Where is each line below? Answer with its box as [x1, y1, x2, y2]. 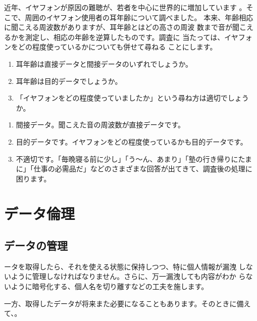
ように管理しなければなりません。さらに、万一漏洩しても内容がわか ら [11, 271, 246, 282]
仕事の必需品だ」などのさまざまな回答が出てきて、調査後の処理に [33, 163, 252, 174]
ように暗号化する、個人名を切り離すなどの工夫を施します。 [11, 281, 209, 292]
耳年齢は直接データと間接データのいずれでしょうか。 [16, 58, 193, 69]
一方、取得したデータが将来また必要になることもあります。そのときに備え [4, 298, 251, 308]
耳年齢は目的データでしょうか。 [16, 75, 122, 86]
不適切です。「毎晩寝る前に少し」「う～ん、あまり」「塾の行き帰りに [16, 153, 238, 164]
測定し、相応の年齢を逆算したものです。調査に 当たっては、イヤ [25, 31, 238, 42]
